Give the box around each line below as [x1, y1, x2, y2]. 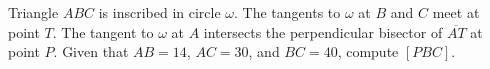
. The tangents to [234, 2, 341, 22]
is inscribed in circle [98, 2, 221, 22]
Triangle [8, 2, 59, 22]
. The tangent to [52, 21, 154, 42]
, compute [337, 41, 399, 62]
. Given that [53, 41, 129, 62]
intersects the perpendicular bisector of [203, 21, 443, 42]
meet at [432, 2, 480, 22]
